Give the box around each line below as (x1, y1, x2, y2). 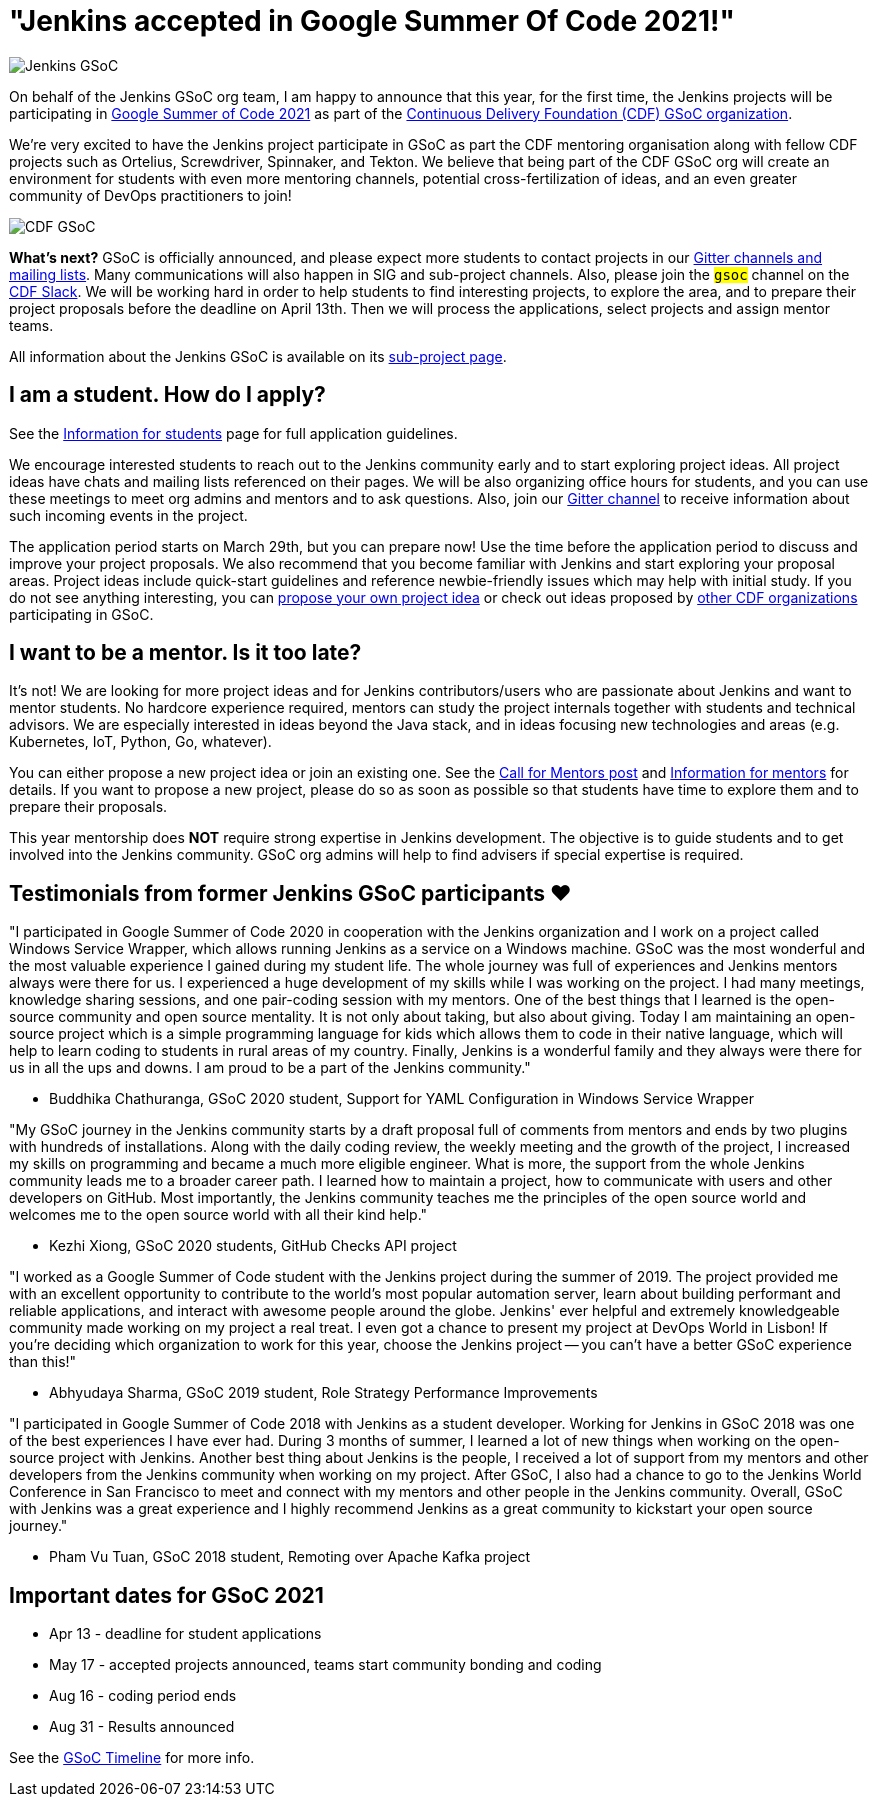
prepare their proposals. (9, 798, 168, 816)
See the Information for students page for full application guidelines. (9, 424, 458, 442)
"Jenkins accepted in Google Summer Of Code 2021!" (9, 4, 735, 38)
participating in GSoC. (9, 605, 154, 623)
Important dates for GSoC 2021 (9, 1582, 324, 1608)
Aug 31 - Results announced (49, 1718, 235, 1736)
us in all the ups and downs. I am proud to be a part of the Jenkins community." (9, 1059, 531, 1077)
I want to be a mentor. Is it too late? (9, 640, 362, 666)
